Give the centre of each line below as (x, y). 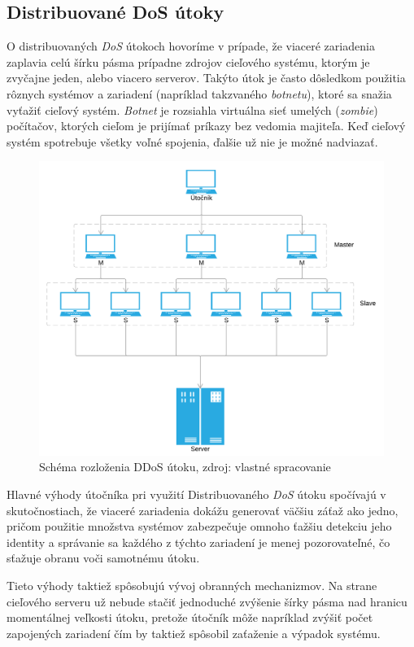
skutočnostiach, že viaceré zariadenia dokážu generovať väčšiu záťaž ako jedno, (203, 510)
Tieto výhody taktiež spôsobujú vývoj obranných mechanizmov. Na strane (192, 585)
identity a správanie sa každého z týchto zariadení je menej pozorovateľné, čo (198, 542)
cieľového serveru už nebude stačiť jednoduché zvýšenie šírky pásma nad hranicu (207, 601)
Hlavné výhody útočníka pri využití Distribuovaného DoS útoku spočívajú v (196, 494)
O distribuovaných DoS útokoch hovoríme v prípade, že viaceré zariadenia (191, 46)
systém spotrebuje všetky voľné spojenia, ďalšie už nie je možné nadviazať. (192, 141)
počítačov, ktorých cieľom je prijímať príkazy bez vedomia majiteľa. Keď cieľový (206, 126)
